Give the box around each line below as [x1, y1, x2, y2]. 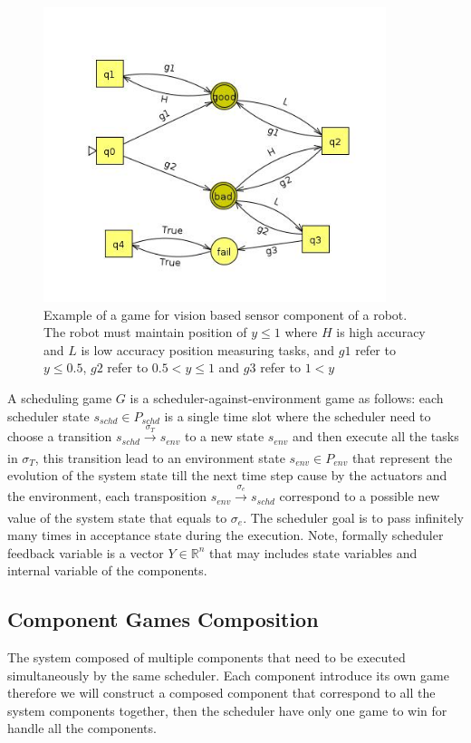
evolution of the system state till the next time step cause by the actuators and [7, 466, 447, 485]
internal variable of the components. [7, 561, 207, 580]
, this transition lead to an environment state [34, 448, 285, 467]
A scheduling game [7, 388, 112, 407]
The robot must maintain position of [43, 323, 247, 342]
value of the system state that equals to [7, 507, 227, 526]
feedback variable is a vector [7, 543, 164, 562]
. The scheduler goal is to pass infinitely [243, 507, 464, 526]
